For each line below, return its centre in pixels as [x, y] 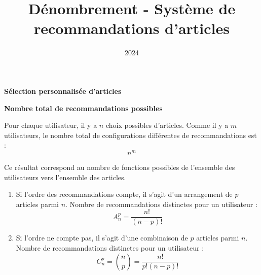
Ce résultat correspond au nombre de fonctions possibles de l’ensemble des [120, 167]
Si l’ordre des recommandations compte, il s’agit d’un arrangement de [124, 194]
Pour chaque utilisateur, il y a [51, 125]
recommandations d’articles [132, 28]
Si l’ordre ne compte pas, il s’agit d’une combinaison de [102, 238]
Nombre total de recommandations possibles [83, 108]
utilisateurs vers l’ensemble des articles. [65, 177]
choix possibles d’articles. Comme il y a [167, 125]
